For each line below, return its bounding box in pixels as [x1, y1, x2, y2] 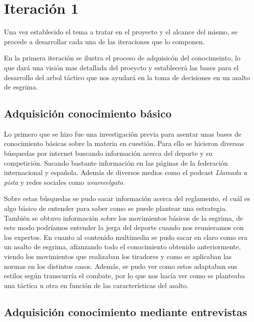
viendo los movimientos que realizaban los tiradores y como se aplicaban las [4, 251, 232, 262]
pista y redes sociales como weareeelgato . [4, 176, 125, 187]
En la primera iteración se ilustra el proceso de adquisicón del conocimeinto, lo [4, 53, 241, 63]
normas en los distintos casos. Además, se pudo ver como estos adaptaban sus [4, 261, 237, 271]
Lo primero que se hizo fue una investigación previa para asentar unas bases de [4, 128, 242, 139]
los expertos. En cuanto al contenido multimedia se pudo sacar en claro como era [4, 232, 248, 242]
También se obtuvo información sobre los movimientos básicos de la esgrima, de [4, 212, 243, 223]
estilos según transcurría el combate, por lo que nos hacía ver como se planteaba [4, 270, 245, 281]
